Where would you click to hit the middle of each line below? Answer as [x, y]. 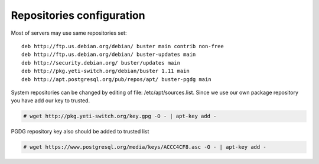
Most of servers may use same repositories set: [69, 33]
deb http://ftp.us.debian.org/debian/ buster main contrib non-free [123, 46]
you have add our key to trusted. [51, 101]
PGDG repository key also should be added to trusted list [80, 132]
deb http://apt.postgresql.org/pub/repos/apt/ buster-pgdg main [117, 79]
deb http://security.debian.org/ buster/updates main [101, 63]
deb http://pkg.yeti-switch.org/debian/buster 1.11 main [106, 71]
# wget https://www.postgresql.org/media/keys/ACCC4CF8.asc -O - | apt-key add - [145, 147]
